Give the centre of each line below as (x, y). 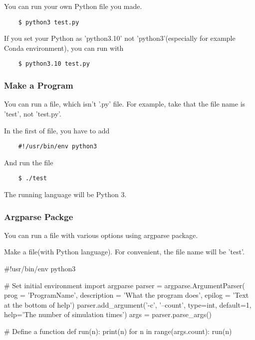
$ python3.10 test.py (54, 64)
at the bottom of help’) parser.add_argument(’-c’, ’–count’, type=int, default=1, (128, 304)
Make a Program (39, 85)
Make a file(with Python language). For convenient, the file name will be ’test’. (124, 252)
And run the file (29, 162)
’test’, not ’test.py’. (33, 113)
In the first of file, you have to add (57, 130)
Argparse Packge (39, 216)
